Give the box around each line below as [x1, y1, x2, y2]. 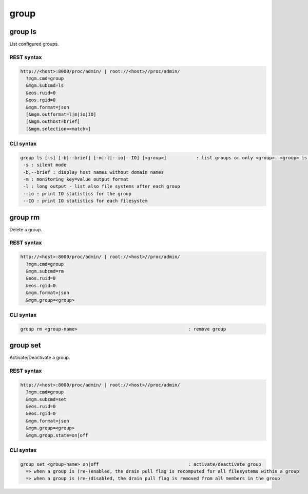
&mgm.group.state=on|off [26, 432, 88, 438]
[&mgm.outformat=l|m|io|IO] [26, 111, 97, 117]
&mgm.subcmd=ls [26, 83, 64, 88]
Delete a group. [9, 226, 43, 232]
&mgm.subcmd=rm [26, 268, 64, 275]
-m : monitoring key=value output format [23, 176, 129, 182]
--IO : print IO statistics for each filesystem [23, 198, 148, 204]
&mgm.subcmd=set [26, 396, 67, 402]
